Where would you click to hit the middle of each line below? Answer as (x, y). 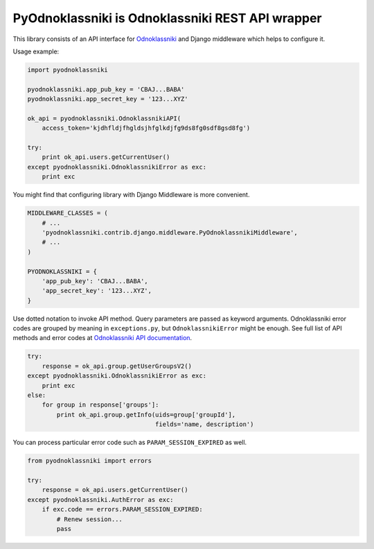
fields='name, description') (204, 424)
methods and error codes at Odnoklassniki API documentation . (103, 338)
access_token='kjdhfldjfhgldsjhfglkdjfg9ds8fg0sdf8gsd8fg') (146, 128)
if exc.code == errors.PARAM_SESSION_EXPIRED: (123, 509)
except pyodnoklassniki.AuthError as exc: (100, 499)
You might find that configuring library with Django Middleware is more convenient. (131, 195)
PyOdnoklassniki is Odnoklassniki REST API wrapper (167, 18)
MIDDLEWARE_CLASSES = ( (68, 213)
